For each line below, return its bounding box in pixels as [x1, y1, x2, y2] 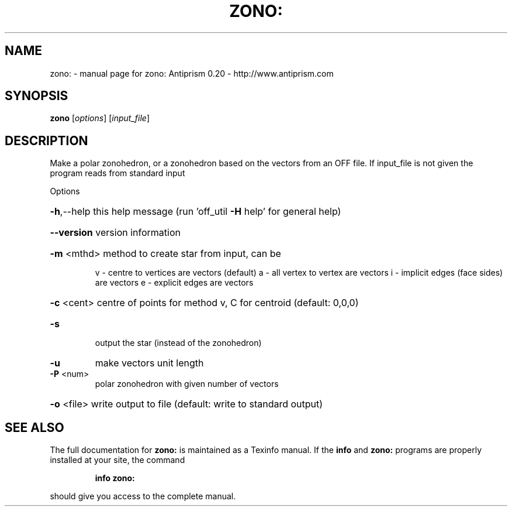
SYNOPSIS [5, 88, 68, 104]
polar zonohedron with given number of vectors [95, 379, 279, 389]
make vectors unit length [95, 357, 204, 369]
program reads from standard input [50, 168, 185, 179]
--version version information [50, 227, 181, 239]
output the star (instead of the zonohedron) [95, 338, 262, 348]
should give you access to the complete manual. [50, 491, 236, 502]
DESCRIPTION [5, 133, 88, 148]
